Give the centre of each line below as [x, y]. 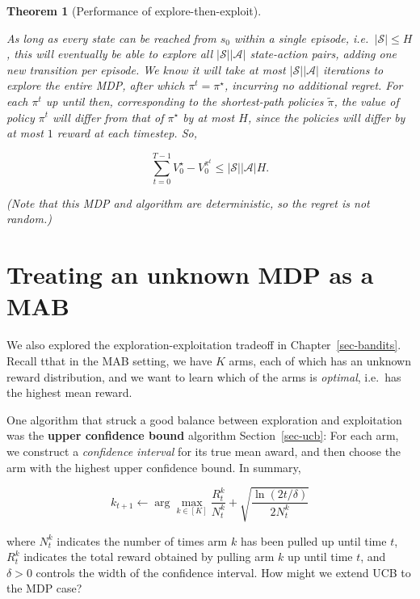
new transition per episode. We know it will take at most [146, 69]
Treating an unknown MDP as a [190, 274]
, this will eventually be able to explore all [110, 54]
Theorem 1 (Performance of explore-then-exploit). [134, 11]
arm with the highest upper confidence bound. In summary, [154, 467]
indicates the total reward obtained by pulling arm [149, 557]
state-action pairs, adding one [323, 54]
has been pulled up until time [313, 540]
